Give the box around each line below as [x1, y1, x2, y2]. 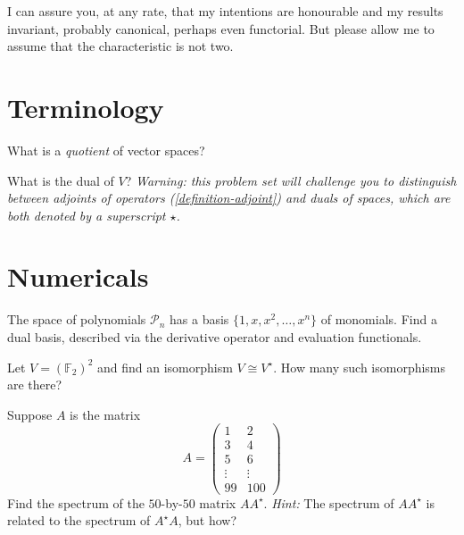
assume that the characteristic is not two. [7, 37, 234, 55]
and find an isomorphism [96, 357, 233, 376]
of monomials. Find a [320, 310, 437, 329]
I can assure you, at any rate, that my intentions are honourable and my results [7, 2, 443, 20]
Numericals [7, 258, 149, 295]
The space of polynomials [7, 310, 146, 329]
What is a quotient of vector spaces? [7, 140, 205, 159]
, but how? [178, 511, 237, 530]
